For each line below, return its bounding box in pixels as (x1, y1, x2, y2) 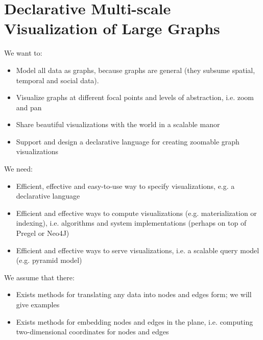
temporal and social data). (16, 75, 99, 85)
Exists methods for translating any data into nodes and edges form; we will (16, 289, 252, 300)
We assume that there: (4, 272, 75, 282)
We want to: (4, 47, 42, 58)
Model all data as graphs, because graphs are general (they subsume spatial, (16, 64, 255, 75)
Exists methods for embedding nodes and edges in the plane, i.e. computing (16, 316, 253, 327)
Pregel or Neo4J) (16, 228, 69, 238)
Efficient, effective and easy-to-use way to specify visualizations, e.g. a (16, 180, 235, 191)
